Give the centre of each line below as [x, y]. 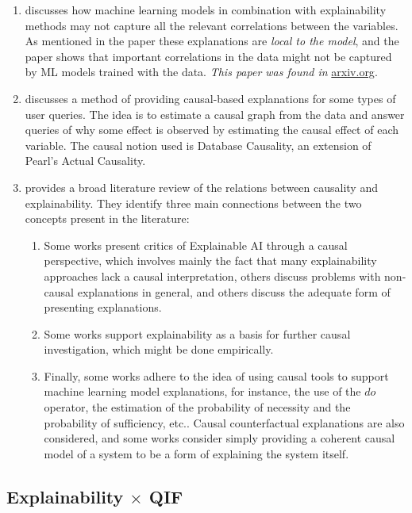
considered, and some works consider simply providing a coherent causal [219, 438]
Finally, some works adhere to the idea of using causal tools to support [216, 375]
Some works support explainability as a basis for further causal [197, 333]
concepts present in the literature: [107, 218]
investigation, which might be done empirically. [159, 349]
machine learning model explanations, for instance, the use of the [202, 391]
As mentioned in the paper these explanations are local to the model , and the [212, 41]
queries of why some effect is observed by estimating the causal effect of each [212, 130]
